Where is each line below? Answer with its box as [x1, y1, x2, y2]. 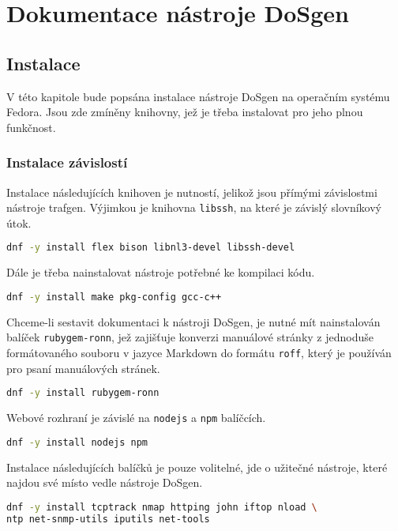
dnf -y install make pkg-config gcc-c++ [6, 291, 222, 303]
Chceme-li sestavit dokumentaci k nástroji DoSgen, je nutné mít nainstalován [6, 313, 381, 330]
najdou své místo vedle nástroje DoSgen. [6, 474, 203, 491]
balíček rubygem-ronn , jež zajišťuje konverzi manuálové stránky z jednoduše [6, 329, 374, 345]
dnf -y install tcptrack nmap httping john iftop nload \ [6, 501, 317, 513]
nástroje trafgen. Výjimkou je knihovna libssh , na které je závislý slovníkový [6, 199, 382, 216]
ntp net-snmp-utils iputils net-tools [6, 513, 210, 525]
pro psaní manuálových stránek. [6, 360, 160, 376]
